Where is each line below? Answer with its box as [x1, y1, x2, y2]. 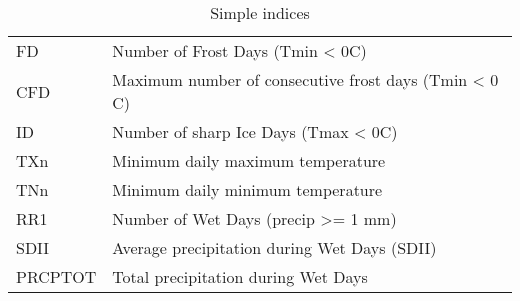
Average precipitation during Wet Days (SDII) [112, 236, 437, 259]
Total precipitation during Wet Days [112, 265, 368, 288]
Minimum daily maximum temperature [112, 149, 386, 172]
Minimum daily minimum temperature [112, 178, 383, 201]
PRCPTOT [16, 265, 97, 288]
